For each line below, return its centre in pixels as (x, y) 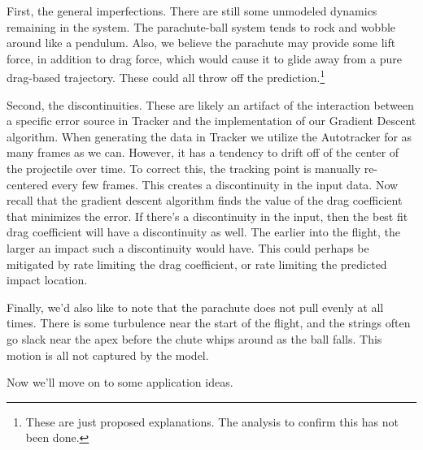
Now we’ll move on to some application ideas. (120, 382)
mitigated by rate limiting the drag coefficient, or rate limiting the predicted (197, 264)
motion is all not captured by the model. (108, 355)
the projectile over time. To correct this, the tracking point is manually (184, 168)
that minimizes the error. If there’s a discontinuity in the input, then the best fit (207, 216)
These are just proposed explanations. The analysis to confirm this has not (212, 421)
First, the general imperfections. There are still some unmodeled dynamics (192, 11)
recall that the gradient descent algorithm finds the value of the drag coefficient (205, 200)
